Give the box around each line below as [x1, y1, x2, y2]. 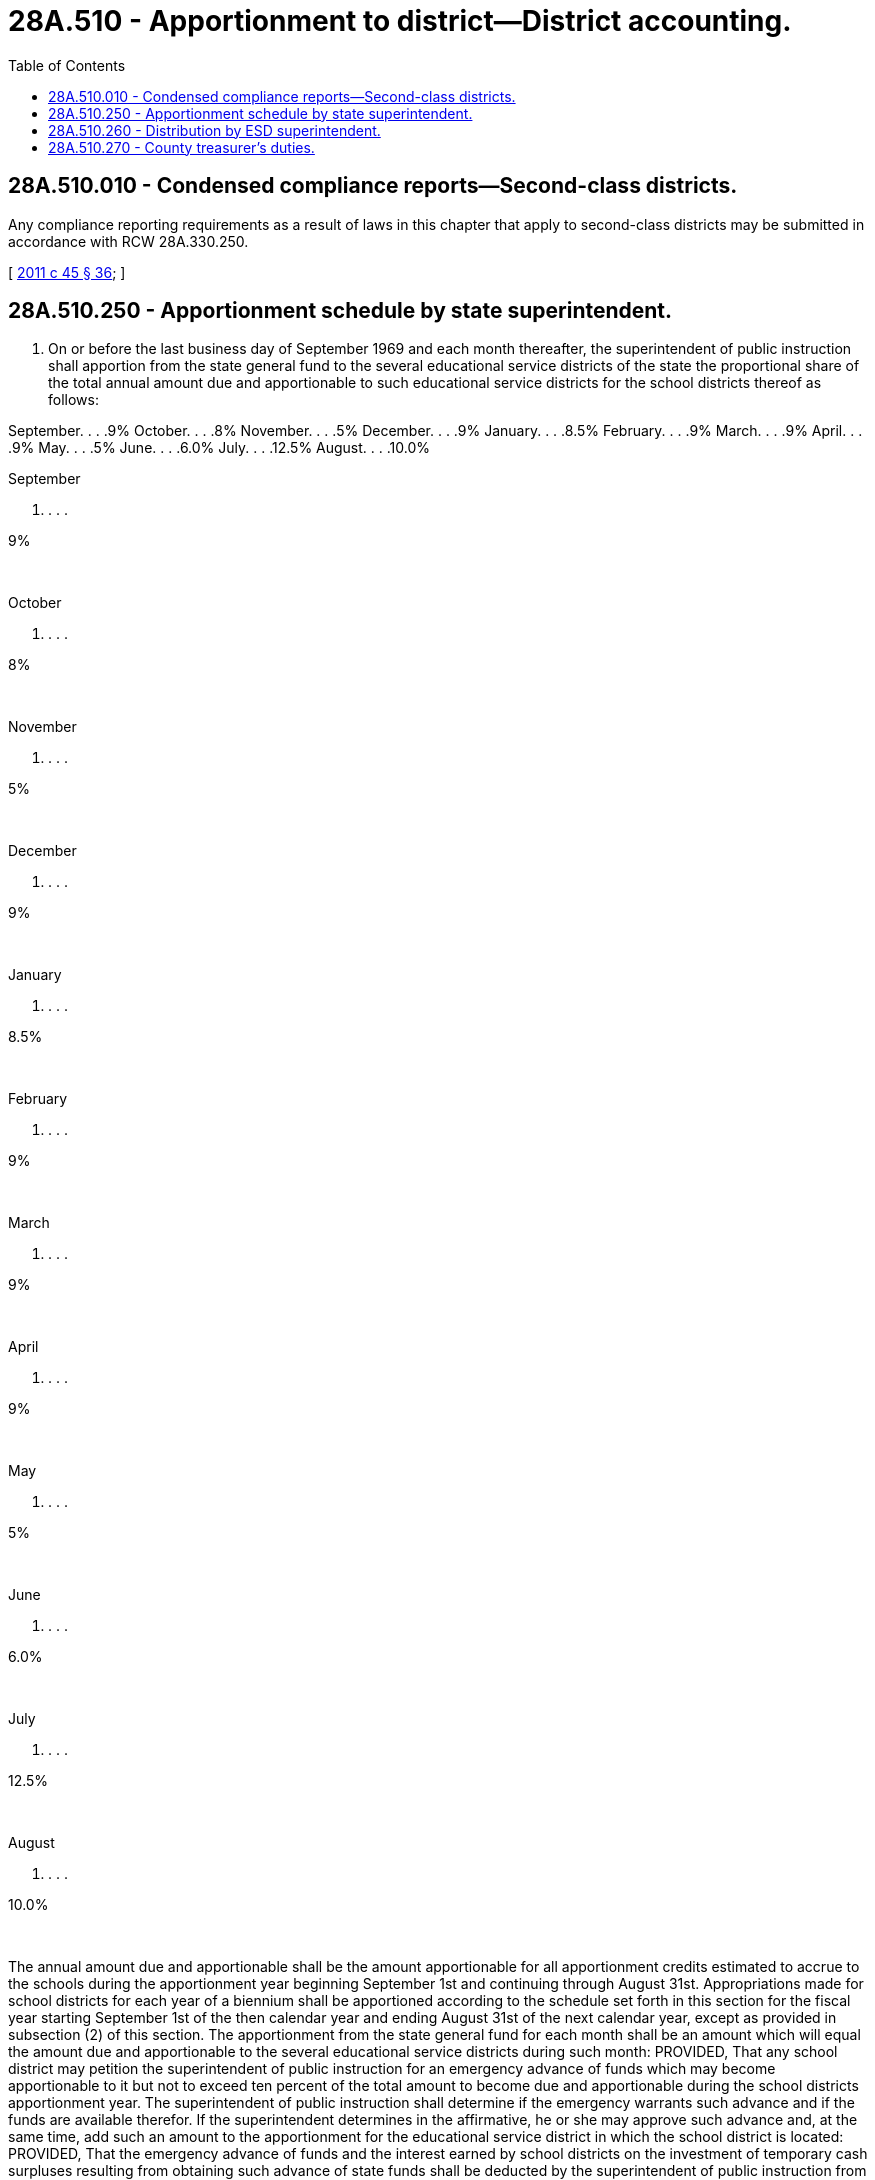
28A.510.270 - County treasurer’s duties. [48, 138, 315, 156]
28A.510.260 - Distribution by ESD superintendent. [48, 121, 381, 139]
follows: [48, 391, 99, 409]
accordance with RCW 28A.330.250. [8, 232, 249, 250]
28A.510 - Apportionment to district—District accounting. [8, 4, 792, 38]
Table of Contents [8, 56, 126, 74]
